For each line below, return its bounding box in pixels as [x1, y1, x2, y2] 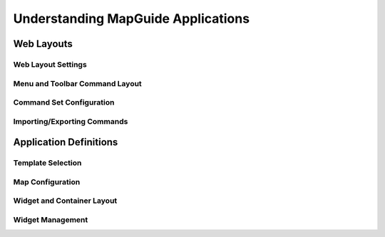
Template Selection [13, 158, 82, 168]
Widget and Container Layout [13, 196, 118, 206]
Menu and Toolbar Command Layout [13, 78, 142, 88]
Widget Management [13, 214, 88, 224]
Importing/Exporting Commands [13, 116, 128, 126]
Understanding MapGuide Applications [13, 11, 250, 26]
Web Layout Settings [13, 59, 87, 69]
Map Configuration [13, 177, 81, 186]
